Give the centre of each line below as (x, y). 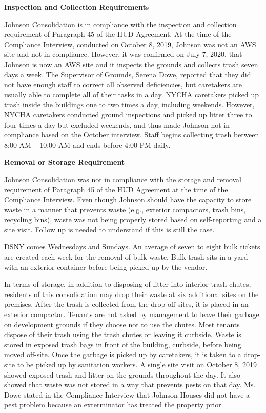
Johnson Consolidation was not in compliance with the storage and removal (123, 179)
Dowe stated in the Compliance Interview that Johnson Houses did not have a (127, 394)
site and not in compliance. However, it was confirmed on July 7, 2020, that (123, 54)
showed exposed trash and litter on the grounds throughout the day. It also (122, 374)
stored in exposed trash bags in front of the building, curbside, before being (123, 344)
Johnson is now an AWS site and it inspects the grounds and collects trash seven (131, 64)
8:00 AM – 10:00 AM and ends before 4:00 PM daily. (87, 144)
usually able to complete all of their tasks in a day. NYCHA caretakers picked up (132, 94)
